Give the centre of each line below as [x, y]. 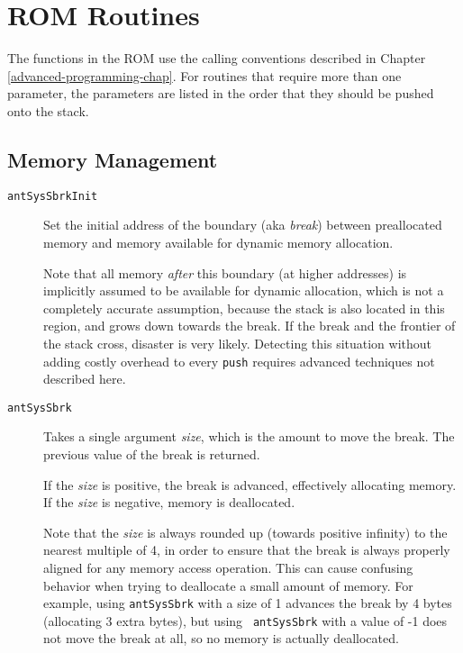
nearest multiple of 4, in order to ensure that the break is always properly [247, 550]
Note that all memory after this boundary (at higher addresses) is [225, 272]
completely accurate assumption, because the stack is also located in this [244, 308]
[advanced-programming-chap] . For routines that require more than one [204, 75]
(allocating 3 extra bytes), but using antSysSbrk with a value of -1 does [245, 620]
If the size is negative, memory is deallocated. [169, 502]
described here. [85, 379]
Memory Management [113, 159]
